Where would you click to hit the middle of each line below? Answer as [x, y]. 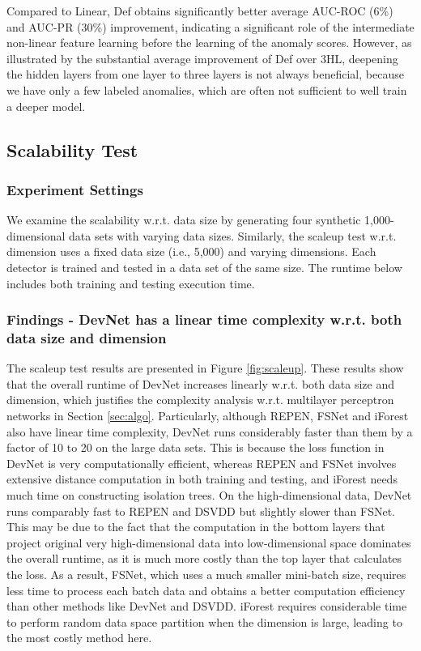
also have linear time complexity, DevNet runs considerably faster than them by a [210, 431]
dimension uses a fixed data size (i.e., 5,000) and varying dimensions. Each [191, 251]
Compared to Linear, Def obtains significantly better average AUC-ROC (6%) [200, 11]
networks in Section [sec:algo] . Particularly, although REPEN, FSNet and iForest [208, 416]
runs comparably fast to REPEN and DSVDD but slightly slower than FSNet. [201, 511]
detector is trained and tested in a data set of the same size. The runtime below [204, 267]
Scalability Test [72, 149]
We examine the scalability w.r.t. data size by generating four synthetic [184, 220]
